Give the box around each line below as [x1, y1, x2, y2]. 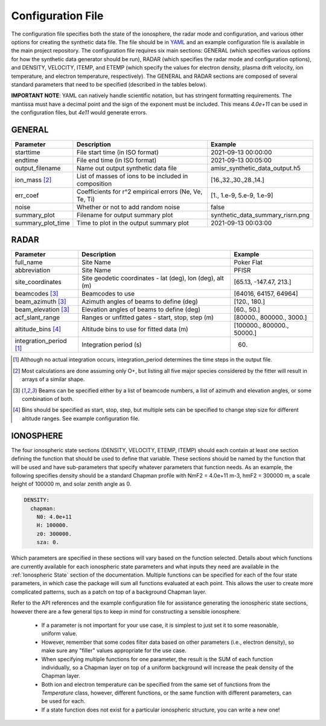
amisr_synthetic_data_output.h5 [210, 164, 301, 172]
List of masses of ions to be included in [76, 172, 188, 180]
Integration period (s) [81, 340, 142, 349]
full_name [14, 258, 43, 267]
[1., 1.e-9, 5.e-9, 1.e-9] [210, 191, 273, 199]
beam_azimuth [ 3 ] [14, 297, 66, 306]
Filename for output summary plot [76, 210, 173, 219]
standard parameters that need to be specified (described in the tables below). [11, 80, 208, 88]
